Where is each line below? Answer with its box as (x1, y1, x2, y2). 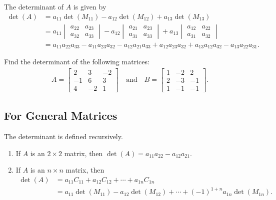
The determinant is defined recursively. (4, 131, 123, 142)
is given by (73, 1, 106, 11)
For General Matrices (4, 108, 117, 123)
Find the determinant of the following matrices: (4, 56, 149, 67)
